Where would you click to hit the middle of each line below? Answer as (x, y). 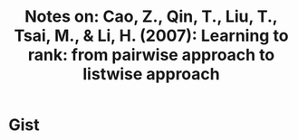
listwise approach (151, 75)
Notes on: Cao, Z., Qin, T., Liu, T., (151, 17)
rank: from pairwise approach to (151, 55)
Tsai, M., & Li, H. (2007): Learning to (151, 36)
